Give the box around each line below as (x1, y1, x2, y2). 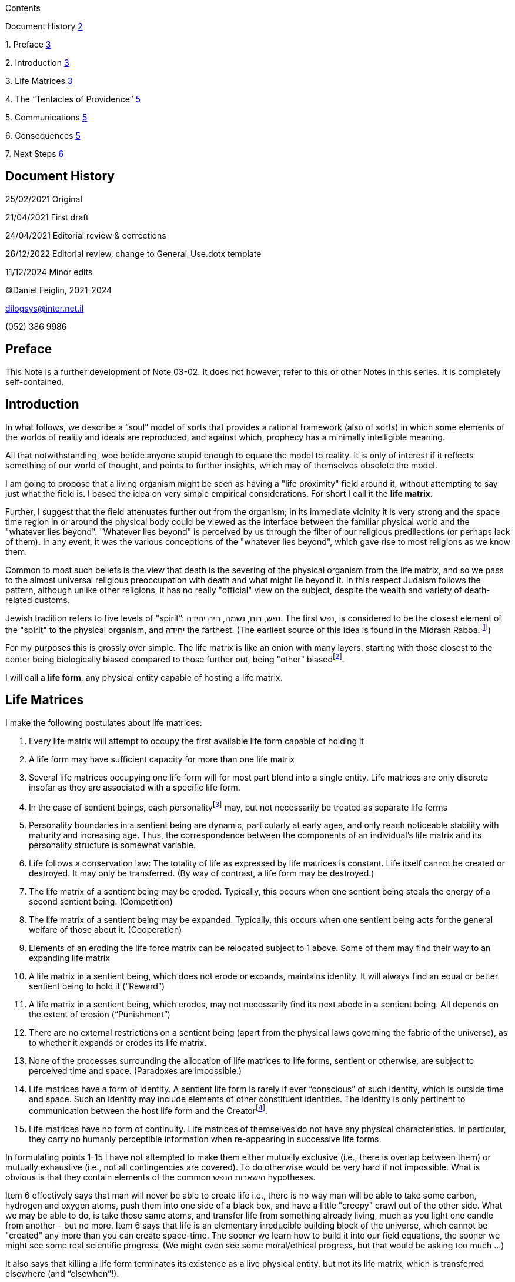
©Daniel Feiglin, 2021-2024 (5, 284, 112, 295)
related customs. (5, 594, 70, 605)
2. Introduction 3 (5, 58, 69, 68)
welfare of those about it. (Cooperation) (29, 925, 182, 935)
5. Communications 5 (5, 112, 88, 122)
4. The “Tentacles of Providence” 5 (5, 94, 141, 104)
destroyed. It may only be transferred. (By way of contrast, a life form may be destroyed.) (29, 868, 374, 879)
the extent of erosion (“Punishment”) (29, 1009, 170, 1020)
